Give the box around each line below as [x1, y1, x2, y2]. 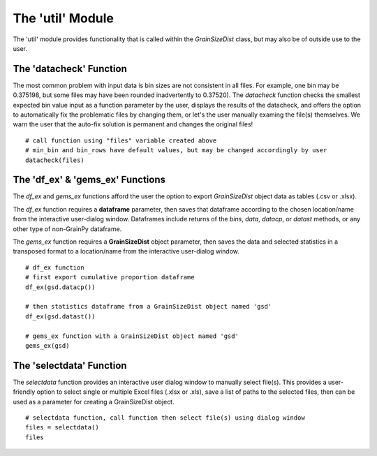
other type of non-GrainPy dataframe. [13, 224, 122, 233]
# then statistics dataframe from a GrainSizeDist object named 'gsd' [25, 302, 272, 311]
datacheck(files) [25, 156, 84, 164]
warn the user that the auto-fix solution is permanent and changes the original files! [13, 120, 253, 128]
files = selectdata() [25, 423, 99, 432]
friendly [13, 388, 36, 396]
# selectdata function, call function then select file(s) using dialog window [25, 414, 305, 422]
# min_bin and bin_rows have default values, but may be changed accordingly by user [25, 147, 327, 154]
